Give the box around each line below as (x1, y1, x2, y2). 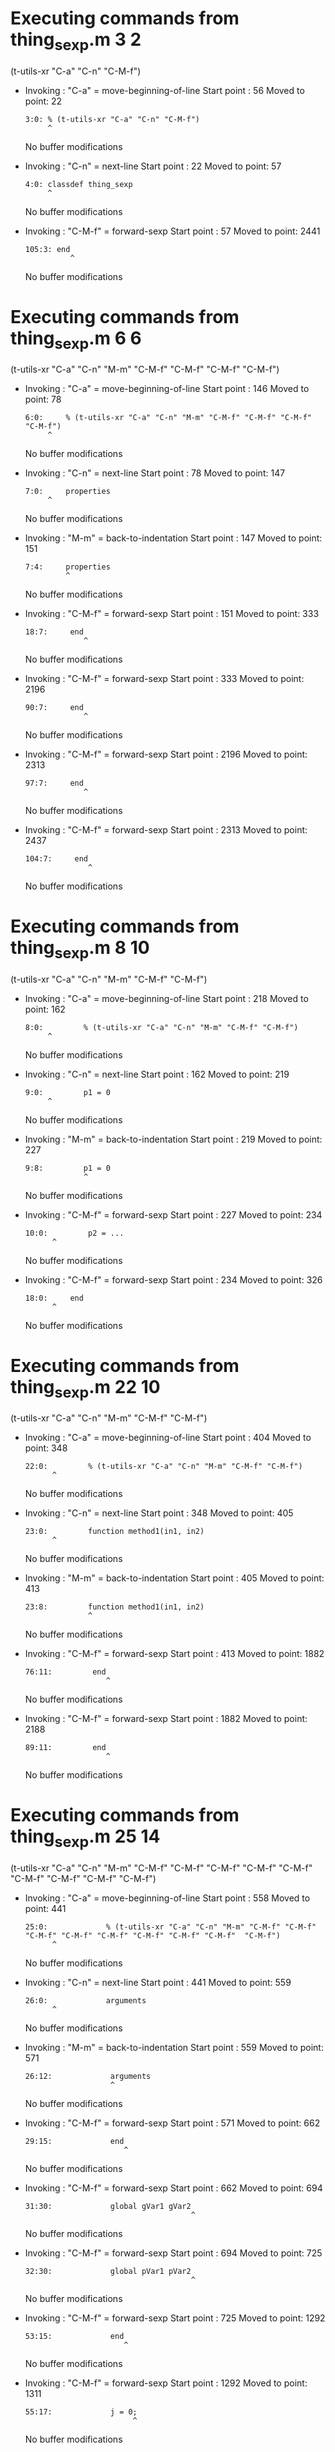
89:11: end (24, 1743, 107, 1753)
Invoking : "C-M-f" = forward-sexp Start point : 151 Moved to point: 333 (24, 608, 320, 620)
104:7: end (24, 854, 89, 864)
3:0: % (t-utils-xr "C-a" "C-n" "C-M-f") (24, 114, 200, 124)
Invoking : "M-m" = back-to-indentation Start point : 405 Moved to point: (24, 1572, 325, 1584)
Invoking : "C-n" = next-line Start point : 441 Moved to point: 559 (24, 1976, 292, 1988)
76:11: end (24, 1667, 107, 1677)
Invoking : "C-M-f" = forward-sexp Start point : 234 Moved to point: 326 (24, 1273, 323, 1286)
